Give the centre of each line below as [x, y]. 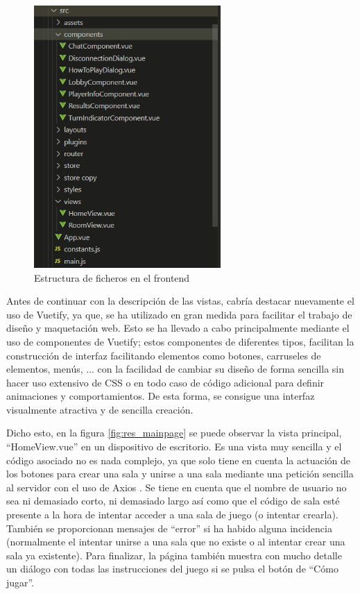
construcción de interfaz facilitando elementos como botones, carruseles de [164, 355]
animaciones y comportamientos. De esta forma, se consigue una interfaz [161, 396]
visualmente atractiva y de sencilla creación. [100, 409]
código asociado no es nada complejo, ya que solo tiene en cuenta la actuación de [179, 460]
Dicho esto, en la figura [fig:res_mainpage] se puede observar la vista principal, [174, 433]
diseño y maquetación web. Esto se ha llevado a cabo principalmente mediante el [178, 328]
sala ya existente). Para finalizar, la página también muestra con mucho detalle [174, 555]
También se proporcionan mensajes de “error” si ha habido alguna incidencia [169, 528]
